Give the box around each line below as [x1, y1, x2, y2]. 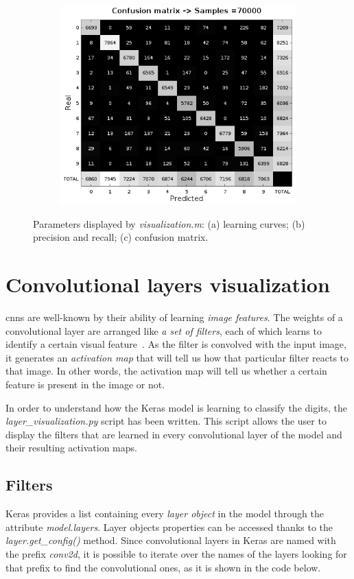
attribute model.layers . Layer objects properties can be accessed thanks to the [5, 519, 333, 534]
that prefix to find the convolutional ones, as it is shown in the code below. [5, 560, 321, 574]
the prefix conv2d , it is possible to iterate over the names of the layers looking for [5, 547, 347, 561]
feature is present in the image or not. [5, 377, 165, 392]
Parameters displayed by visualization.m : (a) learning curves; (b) [33, 216, 305, 231]
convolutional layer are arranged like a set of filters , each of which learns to [5, 323, 322, 338]
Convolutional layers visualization [5, 270, 330, 298]
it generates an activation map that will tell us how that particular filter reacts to [5, 350, 349, 364]
